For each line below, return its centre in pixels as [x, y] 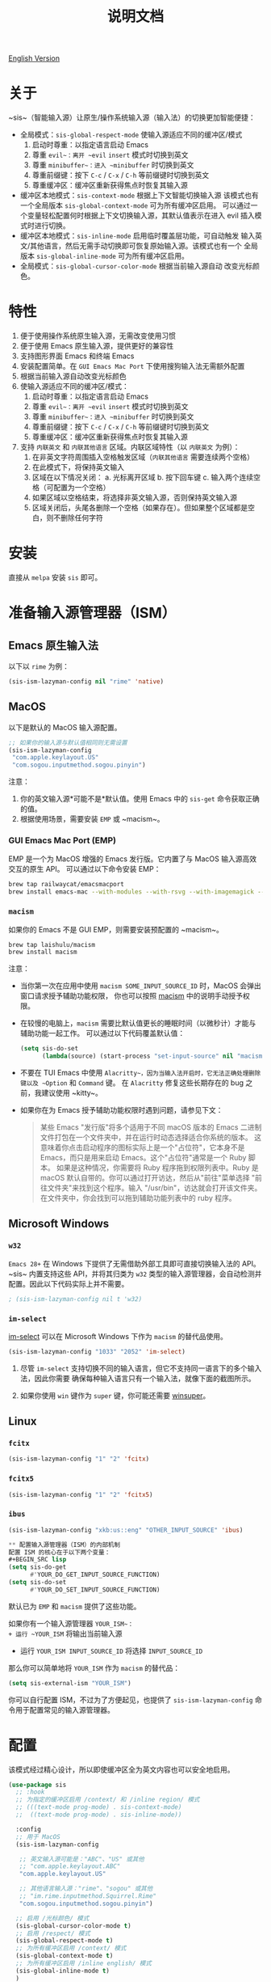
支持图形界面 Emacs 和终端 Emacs [77, 356]
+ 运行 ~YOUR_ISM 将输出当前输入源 [65, 1633]
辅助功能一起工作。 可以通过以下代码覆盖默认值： [102, 1033]
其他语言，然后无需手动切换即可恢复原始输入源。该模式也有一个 [135, 246]
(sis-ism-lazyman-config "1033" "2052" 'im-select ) [97, 1351]
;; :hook [30, 1792]
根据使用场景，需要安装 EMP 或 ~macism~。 [92, 819]
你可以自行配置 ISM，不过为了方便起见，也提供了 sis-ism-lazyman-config [131, 1700]
